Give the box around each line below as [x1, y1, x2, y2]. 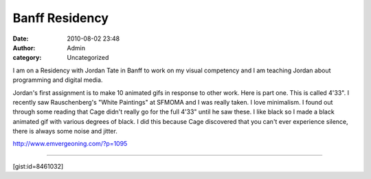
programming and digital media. [12, 76, 103, 84]
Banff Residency [12, 10, 109, 25]
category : [12, 54, 42, 62]
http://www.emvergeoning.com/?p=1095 [12, 140, 128, 148]
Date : [12, 34, 29, 43]
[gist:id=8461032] [12, 162, 64, 170]
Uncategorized [67, 54, 109, 62]
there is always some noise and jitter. [12, 127, 118, 136]
